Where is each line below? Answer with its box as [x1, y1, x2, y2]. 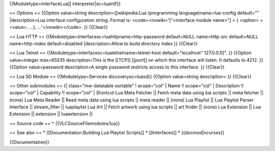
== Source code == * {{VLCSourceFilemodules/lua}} [9, 120, 120, 126]
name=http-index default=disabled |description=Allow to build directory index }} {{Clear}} [9, 41, 198, 47]
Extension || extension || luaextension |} [9, 111, 93, 117]
